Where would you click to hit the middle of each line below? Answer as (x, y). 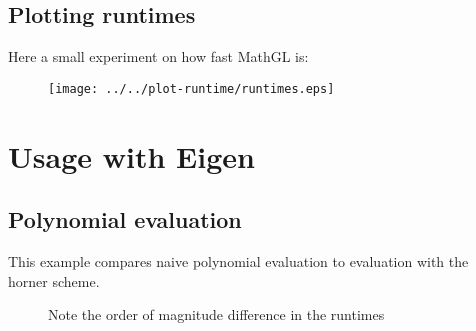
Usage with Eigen (131, 155)
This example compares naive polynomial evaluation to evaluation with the (238, 261)
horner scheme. (54, 280)
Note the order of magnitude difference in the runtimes (216, 314)
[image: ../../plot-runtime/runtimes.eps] (191, 88)
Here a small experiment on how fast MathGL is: (158, 56)
